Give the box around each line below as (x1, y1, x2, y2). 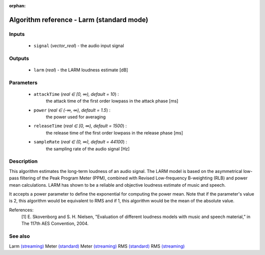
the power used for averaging (46, 114, 106, 120)
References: (9, 207, 34, 213)
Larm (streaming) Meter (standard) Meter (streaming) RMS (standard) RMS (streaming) (9, 243, 185, 249)
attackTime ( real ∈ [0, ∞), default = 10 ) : (33, 91, 119, 97)
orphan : (9, 3, 26, 8)
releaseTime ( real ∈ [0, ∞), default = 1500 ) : (33, 123, 127, 129)
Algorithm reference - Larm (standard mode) (9, 15, 148, 24)
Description (9, 158, 38, 165)
